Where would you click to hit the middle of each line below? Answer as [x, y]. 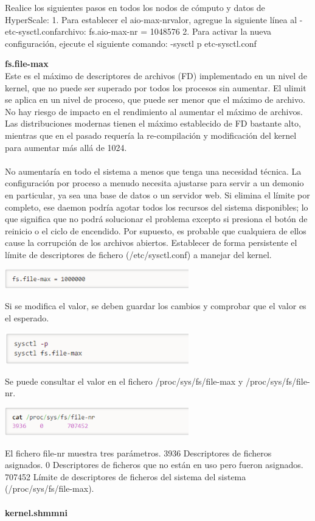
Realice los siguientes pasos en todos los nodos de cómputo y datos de [135, 7]
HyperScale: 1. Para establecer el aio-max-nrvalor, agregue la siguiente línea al [151, 19]
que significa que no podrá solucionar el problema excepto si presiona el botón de [156, 219]
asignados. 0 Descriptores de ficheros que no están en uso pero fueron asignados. [154, 465]
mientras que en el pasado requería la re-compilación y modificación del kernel [151, 135]
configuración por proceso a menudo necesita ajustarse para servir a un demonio [154, 183]
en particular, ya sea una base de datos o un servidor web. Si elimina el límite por [157, 194]
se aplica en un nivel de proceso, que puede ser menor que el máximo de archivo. [155, 100]
